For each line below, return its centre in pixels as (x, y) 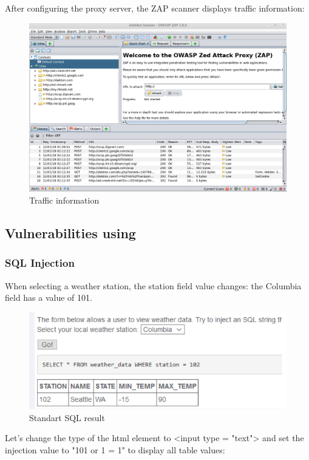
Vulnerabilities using (70, 233)
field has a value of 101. (49, 297)
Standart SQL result (67, 417)
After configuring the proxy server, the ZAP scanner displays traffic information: (155, 8)
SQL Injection (40, 263)
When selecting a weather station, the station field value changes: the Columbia (153, 285)
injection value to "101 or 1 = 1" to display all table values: (115, 450)
